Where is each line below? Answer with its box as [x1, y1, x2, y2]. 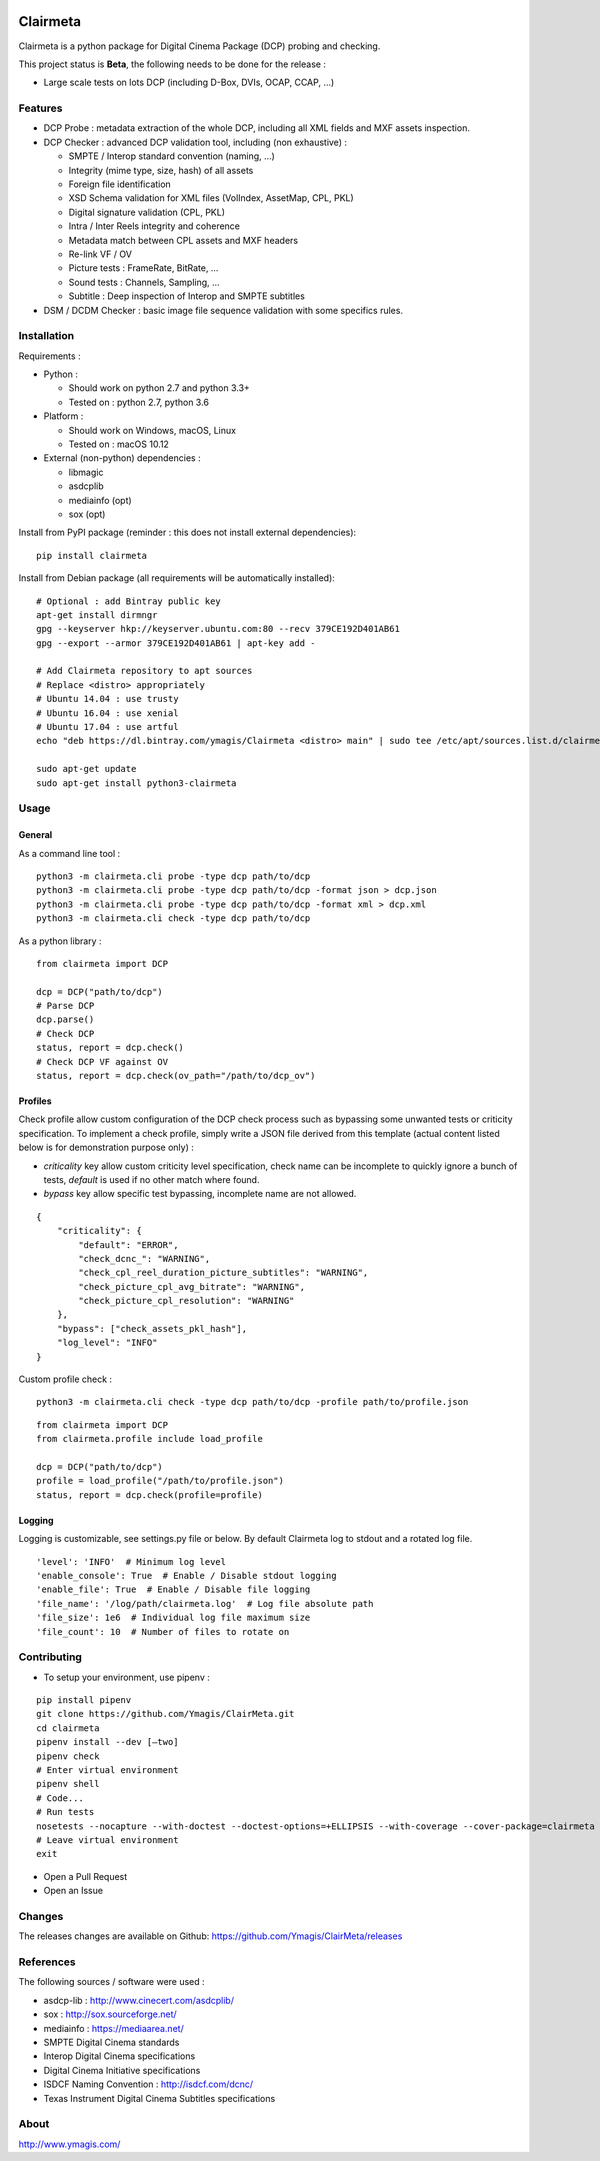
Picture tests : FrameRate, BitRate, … [68, 262, 219, 274]
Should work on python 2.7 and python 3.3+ [68, 382, 250, 394]
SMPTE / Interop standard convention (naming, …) [68, 150, 275, 162]
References [18, 1955, 76, 1969]
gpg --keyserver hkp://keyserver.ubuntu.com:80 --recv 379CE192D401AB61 [36, 623, 400, 635]
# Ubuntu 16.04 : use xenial [36, 707, 179, 719]
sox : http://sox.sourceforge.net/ [43, 2008, 177, 2020]
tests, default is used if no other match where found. [43, 1173, 260, 1185]
